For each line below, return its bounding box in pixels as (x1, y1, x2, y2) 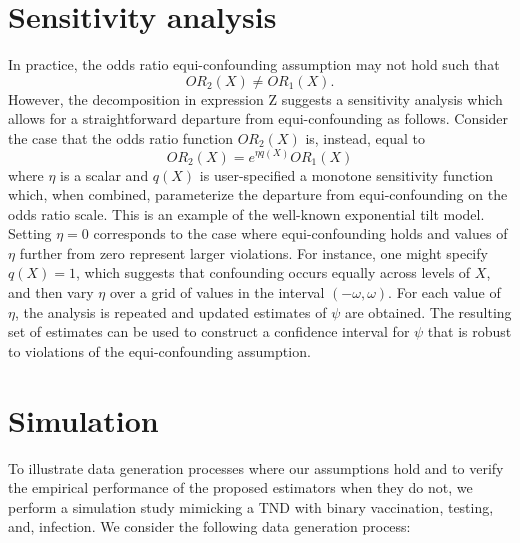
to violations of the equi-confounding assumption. (8, 340, 311, 361)
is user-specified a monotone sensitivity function (199, 164, 494, 185)
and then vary (8, 282, 94, 303)
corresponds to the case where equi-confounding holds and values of (93, 223, 508, 244)
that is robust (427, 321, 512, 342)
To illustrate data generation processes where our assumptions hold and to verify (8, 457, 504, 478)
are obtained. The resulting (344, 301, 512, 322)
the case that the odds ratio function (8, 127, 233, 148)
